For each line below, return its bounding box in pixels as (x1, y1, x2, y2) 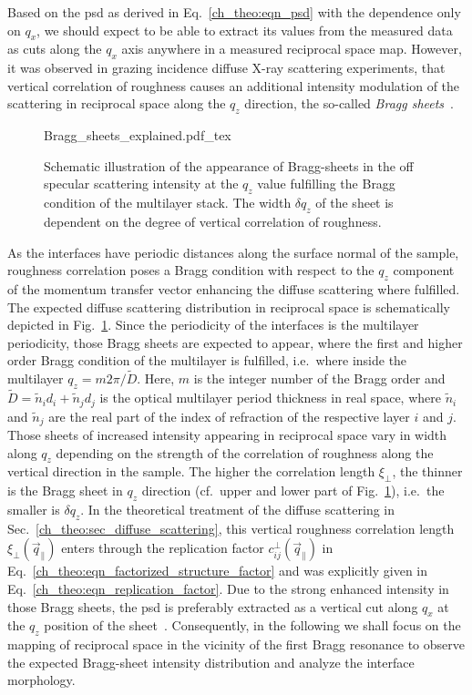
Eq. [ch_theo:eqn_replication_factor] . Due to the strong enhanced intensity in (7, 579, 449, 598)
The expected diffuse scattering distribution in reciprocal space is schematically (7, 297, 450, 316)
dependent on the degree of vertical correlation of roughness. (44, 211, 382, 230)
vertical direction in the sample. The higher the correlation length (7, 462, 375, 481)
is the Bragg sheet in (7, 481, 123, 500)
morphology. (7, 670, 76, 690)
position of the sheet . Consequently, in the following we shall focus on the (44, 616, 461, 635)
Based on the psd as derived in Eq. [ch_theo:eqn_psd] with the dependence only (7, 3, 461, 21)
